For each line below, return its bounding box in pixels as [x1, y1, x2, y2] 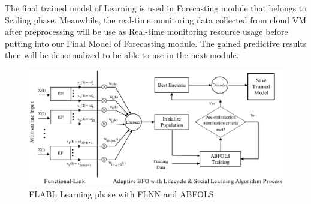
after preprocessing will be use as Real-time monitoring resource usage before [5, 25, 288, 38]
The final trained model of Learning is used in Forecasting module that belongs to [5, 2, 307, 14]
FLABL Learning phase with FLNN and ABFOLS [29, 187, 214, 200]
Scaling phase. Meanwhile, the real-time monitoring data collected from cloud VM [5, 13, 307, 26]
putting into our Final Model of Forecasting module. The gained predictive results [5, 37, 307, 49]
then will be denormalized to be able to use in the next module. [5, 49, 239, 61]
